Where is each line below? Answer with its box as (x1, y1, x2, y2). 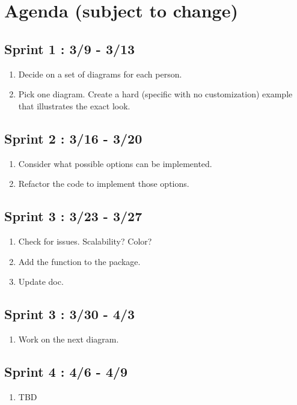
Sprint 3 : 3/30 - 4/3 (4, 305, 135, 323)
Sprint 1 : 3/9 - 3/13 (4, 39, 135, 58)
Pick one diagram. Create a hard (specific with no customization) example (18, 88, 293, 100)
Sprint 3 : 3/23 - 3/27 (4, 207, 142, 225)
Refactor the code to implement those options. (18, 177, 189, 190)
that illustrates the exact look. (18, 99, 130, 112)
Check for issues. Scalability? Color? (18, 234, 152, 247)
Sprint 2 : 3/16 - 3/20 (4, 129, 142, 147)
